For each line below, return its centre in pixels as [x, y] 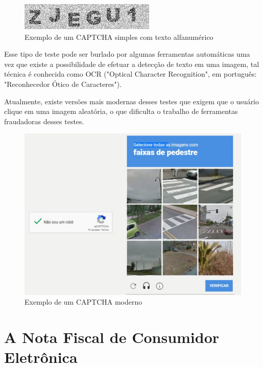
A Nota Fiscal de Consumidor [112, 337]
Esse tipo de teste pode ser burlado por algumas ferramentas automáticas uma [127, 54]
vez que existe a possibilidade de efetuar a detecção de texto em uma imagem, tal [132, 64]
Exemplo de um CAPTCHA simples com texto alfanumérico [119, 37]
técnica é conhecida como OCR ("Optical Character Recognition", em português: [130, 74]
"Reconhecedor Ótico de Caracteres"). [63, 84]
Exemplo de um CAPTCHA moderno [83, 302]
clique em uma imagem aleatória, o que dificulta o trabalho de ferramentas [121, 111]
